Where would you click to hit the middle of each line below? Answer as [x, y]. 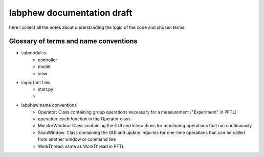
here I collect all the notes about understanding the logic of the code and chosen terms [97, 27]
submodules [34, 53]
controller [47, 60]
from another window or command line [77, 139]
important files [36, 83]
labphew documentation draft [71, 13]
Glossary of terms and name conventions [73, 41]
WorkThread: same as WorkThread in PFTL [81, 146]
